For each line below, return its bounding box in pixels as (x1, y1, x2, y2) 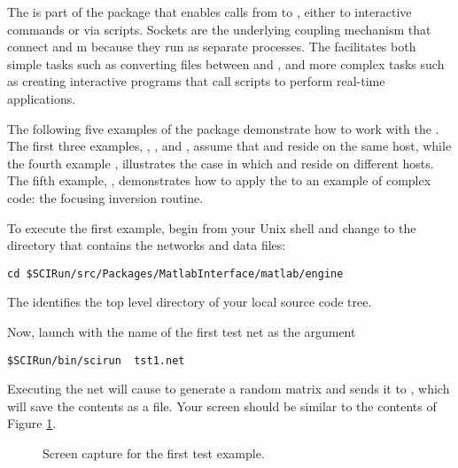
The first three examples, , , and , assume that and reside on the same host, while (7, 136, 452, 155)
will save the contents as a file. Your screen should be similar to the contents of (7, 396, 437, 415)
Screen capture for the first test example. (43, 444, 265, 462)
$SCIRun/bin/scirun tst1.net (7, 354, 185, 367)
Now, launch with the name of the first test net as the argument (7, 322, 356, 340)
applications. (7, 89, 76, 107)
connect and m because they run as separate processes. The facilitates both (7, 37, 416, 56)
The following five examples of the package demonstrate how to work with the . (7, 119, 439, 137)
